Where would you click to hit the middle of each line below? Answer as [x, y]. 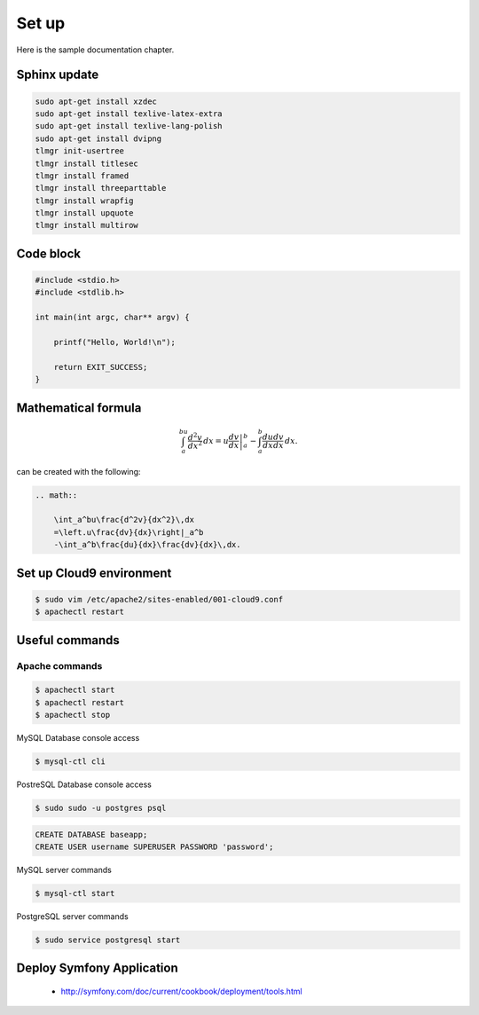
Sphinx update [58, 75]
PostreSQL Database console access [84, 784]
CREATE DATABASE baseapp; [91, 834]
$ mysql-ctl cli [71, 762]
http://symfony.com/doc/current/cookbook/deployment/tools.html [181, 991]
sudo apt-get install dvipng [98, 138]
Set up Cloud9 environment [94, 573]
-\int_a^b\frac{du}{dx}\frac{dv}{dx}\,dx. [147, 545]
